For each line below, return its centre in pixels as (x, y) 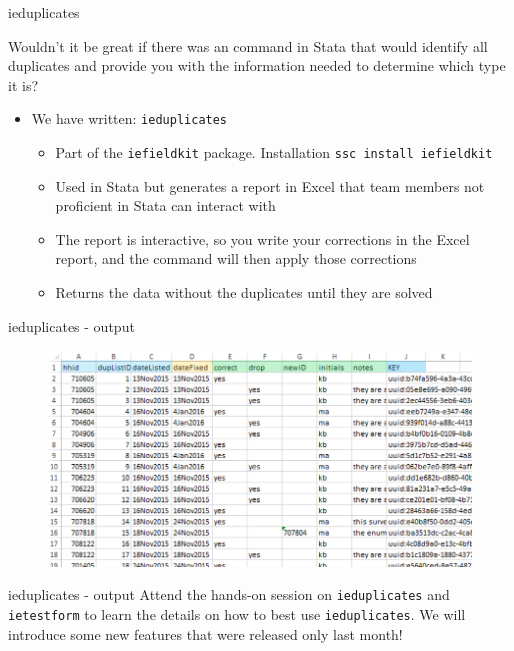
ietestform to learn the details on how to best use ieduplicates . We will (237, 613)
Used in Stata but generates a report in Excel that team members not (270, 185)
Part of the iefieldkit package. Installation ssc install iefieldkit (274, 152)
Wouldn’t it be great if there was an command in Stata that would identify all (248, 45)
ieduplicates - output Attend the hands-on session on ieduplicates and (229, 594)
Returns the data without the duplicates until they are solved (244, 292)
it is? (23, 84)
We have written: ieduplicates (129, 118)
